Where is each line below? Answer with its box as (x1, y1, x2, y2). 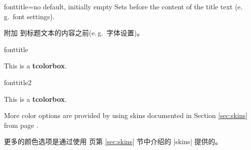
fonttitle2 (4, 77, 32, 87)
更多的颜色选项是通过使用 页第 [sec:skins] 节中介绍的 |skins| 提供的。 (4, 136, 222, 147)
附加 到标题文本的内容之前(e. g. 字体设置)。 (4, 28, 144, 38)
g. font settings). (4, 11, 55, 21)
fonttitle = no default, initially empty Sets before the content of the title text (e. (4, 1, 243, 11)
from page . (4, 120, 38, 130)
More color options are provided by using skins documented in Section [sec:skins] (4, 110, 248, 120)
